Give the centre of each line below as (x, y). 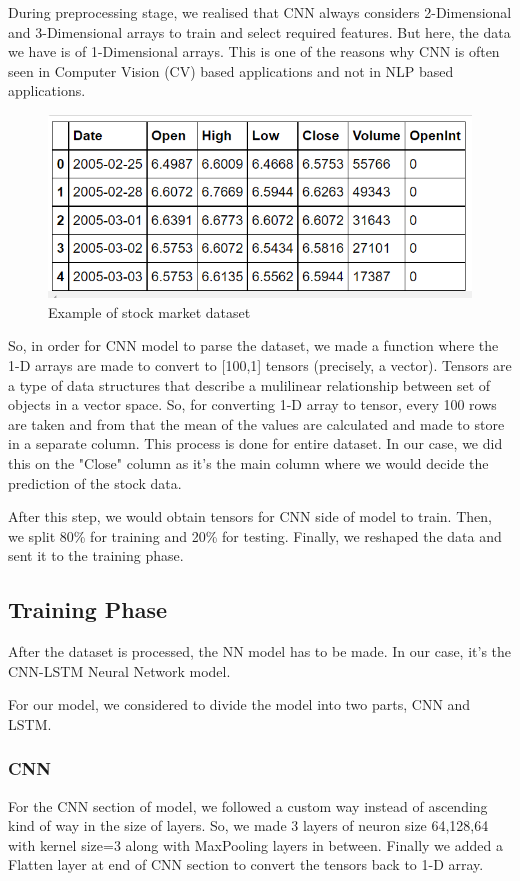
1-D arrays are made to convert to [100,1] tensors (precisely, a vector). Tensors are (260, 364)
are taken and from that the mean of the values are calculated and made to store (256, 423)
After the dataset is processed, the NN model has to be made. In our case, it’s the (260, 651)
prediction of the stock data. (95, 482)
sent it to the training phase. (96, 555)
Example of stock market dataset (149, 311)
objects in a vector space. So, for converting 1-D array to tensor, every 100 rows (252, 404)
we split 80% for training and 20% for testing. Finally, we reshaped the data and (255, 535)
